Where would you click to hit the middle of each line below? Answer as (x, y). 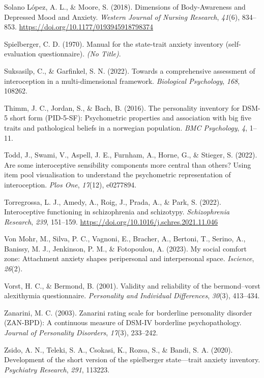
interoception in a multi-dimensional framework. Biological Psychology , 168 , (122, 81)
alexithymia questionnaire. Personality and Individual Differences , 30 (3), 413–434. (132, 295)
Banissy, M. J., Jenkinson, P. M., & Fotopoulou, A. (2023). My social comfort (125, 248)
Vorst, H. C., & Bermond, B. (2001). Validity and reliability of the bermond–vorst (132, 285)
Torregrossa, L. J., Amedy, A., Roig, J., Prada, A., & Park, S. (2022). (113, 201)
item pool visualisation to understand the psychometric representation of (118, 175)
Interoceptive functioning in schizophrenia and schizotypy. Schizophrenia (117, 212)
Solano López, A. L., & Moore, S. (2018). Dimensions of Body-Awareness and (125, 7)
